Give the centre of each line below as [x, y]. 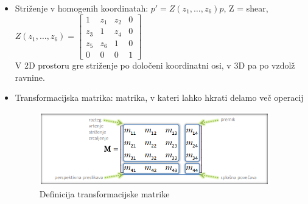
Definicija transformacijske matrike [104, 193]
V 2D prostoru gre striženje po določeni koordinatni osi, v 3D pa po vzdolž [155, 65]
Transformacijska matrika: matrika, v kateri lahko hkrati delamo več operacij [159, 97]
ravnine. [30, 77]
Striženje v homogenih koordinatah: [82, 8]
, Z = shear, [246, 8]
